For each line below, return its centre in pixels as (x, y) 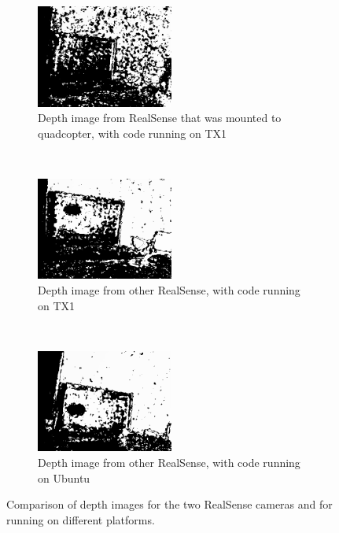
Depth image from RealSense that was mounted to (160, 118)
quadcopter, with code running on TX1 (133, 133)
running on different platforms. (81, 519)
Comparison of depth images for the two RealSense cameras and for (169, 504)
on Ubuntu (64, 477)
